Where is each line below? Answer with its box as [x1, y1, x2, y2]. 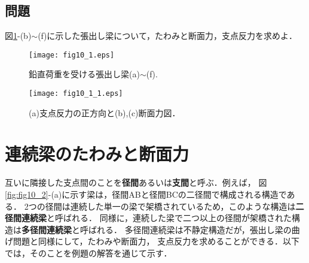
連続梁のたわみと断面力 [5, 141, 189, 166]
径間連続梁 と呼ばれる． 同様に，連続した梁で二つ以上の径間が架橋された [5, 211, 292, 224]
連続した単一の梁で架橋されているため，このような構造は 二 [70, 199, 304, 212]
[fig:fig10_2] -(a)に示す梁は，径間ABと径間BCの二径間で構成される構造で [5, 188, 287, 201]
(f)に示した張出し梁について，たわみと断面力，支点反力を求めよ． [38, 29, 297, 42]
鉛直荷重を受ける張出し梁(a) [29, 68, 140, 80]
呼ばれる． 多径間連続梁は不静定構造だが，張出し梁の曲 [79, 223, 300, 235]
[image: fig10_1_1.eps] [29, 89, 123, 98]
